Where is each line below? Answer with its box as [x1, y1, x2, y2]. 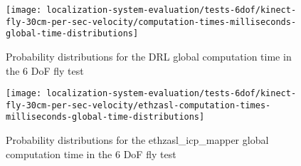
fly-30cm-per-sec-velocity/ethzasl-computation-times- [6, 100, 271, 110]
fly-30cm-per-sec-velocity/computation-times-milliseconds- [6, 16, 297, 27]
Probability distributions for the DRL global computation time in [6, 48, 292, 63]
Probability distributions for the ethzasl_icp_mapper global [6, 133, 269, 147]
